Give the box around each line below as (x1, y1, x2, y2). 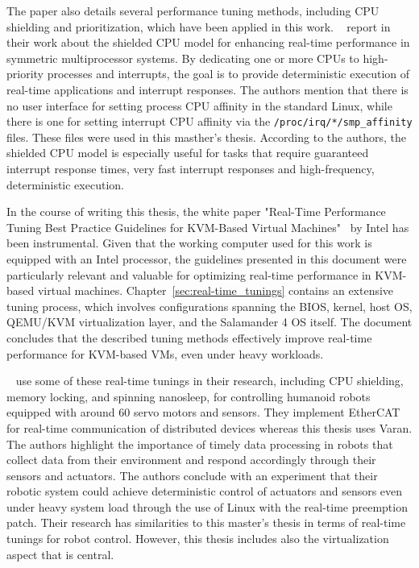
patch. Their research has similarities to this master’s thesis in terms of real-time (6, 514, 406, 531)
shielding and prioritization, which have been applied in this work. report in (6, 18, 391, 35)
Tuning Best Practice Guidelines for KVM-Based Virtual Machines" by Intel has (6, 218, 409, 235)
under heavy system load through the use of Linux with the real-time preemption (6, 498, 408, 515)
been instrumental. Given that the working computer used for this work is (6, 234, 372, 251)
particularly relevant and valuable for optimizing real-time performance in (6, 266, 371, 283)
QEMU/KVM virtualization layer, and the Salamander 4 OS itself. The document (6, 313, 413, 330)
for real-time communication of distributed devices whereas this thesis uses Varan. (6, 419, 413, 436)
